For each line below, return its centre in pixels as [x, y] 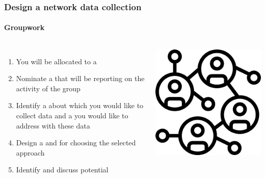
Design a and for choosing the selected [76, 143]
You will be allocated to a [56, 61]
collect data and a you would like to [72, 116]
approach [30, 152]
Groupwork [24, 27]
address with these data [53, 125]
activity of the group [48, 88]
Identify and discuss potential [62, 170]
